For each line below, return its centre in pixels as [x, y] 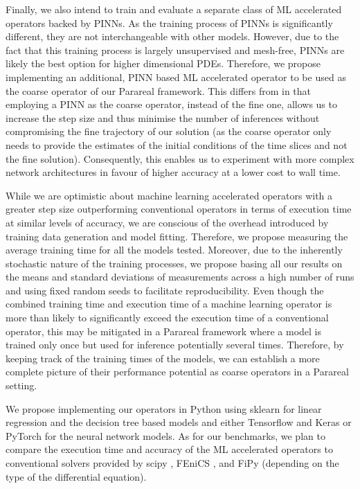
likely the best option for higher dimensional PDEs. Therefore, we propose [163, 63]
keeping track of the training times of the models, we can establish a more [163, 358]
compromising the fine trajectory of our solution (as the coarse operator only [169, 131]
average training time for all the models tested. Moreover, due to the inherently [174, 250]
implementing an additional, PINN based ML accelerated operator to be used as [176, 77]
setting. [21, 385]
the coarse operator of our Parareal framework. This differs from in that [159, 90]
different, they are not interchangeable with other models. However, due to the [172, 36]
